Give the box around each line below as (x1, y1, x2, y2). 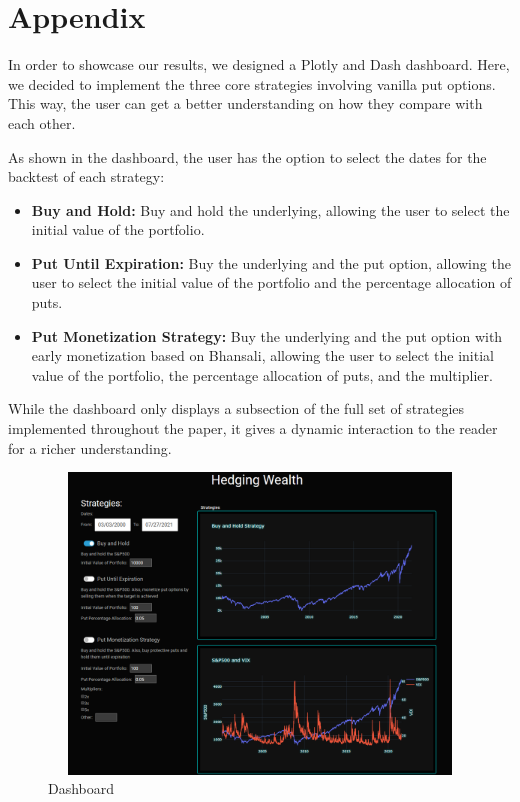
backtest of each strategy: (8, 166, 165, 187)
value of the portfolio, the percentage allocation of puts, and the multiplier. (31, 364, 493, 385)
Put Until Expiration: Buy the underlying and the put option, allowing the (31, 252, 511, 273)
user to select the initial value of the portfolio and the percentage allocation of (31, 272, 512, 293)
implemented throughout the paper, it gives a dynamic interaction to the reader (8, 418, 498, 439)
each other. (8, 112, 76, 133)
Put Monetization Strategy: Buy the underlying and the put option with (31, 325, 503, 346)
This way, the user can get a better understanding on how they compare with (8, 93, 483, 114)
